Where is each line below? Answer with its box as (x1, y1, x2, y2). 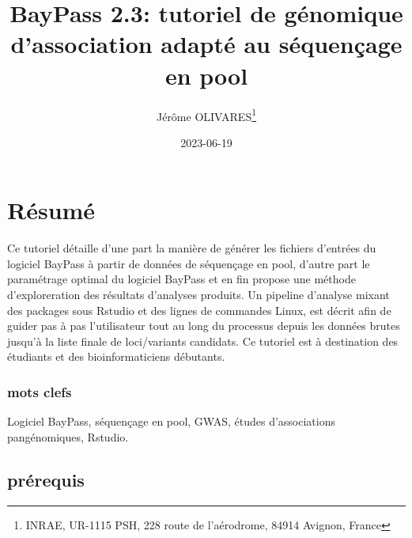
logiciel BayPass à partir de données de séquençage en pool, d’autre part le (7, 255, 370, 271)
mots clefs (7, 381, 72, 401)
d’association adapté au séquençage (10, 28, 403, 60)
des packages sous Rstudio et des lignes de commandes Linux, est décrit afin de (7, 301, 391, 318)
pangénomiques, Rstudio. (7, 428, 129, 445)
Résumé (7, 194, 96, 226)
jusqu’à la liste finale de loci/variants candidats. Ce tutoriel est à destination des (7, 332, 399, 349)
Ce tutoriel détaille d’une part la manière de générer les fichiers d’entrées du (7, 240, 376, 256)
